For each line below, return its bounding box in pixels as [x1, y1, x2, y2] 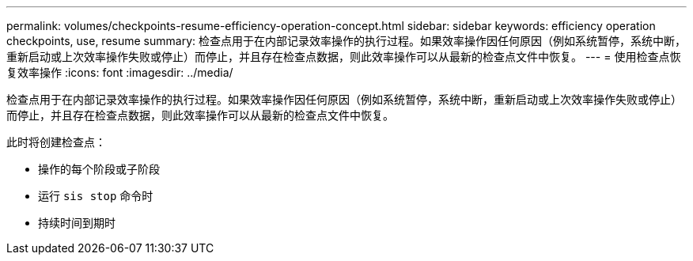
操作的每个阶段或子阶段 [38, 162, 160, 176]
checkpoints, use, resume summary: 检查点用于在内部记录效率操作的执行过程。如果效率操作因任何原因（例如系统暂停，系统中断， [6, 34, 686, 47]
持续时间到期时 [38, 216, 116, 229]
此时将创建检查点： [6, 135, 106, 149]
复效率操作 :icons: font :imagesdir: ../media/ [6, 66, 233, 79]
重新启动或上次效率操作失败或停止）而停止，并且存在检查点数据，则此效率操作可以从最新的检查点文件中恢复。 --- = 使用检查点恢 [6, 50, 681, 63]
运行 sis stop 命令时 [38, 189, 153, 202]
